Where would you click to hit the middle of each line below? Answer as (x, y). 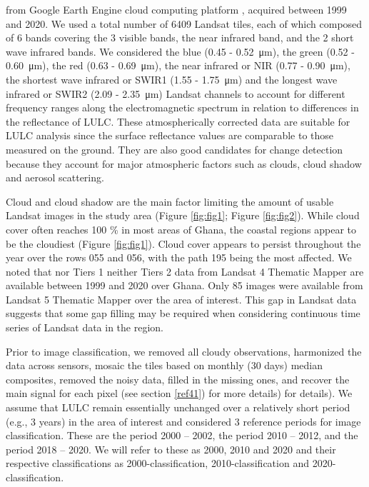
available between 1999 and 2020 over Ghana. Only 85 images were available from (184, 285)
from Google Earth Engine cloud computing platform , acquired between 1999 (176, 9)
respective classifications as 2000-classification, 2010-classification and (157, 463)
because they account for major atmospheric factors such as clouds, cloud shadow (184, 163)
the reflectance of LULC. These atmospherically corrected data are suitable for (178, 121)
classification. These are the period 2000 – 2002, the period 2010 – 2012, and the (182, 435)
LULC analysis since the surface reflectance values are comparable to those (170, 135)
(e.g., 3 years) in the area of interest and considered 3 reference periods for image (183, 421)
